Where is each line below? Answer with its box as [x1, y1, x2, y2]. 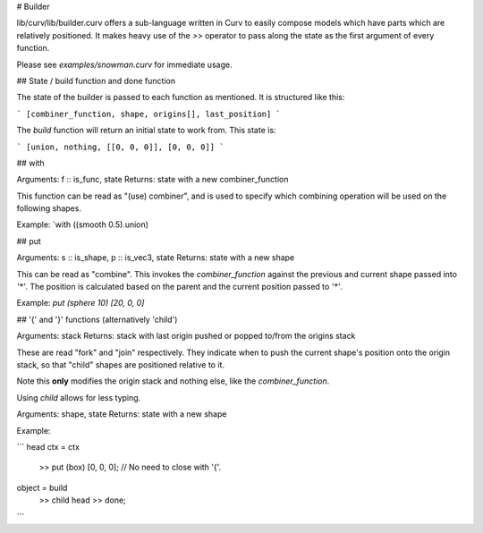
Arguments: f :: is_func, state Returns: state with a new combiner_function [16, 174, 289, 185]
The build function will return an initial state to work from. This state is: [16, 125, 276, 136]
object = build [16, 482, 68, 493]
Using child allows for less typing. [16, 392, 141, 402]
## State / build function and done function [16, 75, 176, 86]
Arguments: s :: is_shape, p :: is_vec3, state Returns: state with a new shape [16, 252, 295, 263]
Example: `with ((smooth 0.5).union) [16, 219, 149, 230]
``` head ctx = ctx [16, 441, 80, 452]
